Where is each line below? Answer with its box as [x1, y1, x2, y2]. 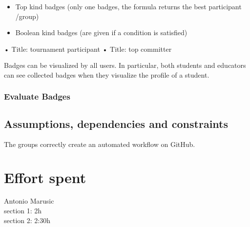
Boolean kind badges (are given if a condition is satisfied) [15, 27, 187, 38]
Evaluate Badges [4, 90, 70, 103]
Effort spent [4, 167, 86, 187]
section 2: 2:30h [4, 215, 50, 225]
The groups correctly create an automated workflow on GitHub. [4, 139, 195, 149]
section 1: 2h [4, 205, 42, 215]
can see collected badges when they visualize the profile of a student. [4, 69, 209, 80]
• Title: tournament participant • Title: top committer [4, 43, 172, 54]
